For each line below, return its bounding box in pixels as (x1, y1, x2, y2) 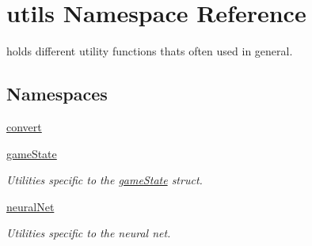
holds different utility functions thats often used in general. (6, 43, 293, 59)
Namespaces (6, 81, 108, 106)
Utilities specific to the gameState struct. (6, 172, 203, 188)
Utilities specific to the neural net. (6, 225, 171, 241)
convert (6, 118, 42, 134)
